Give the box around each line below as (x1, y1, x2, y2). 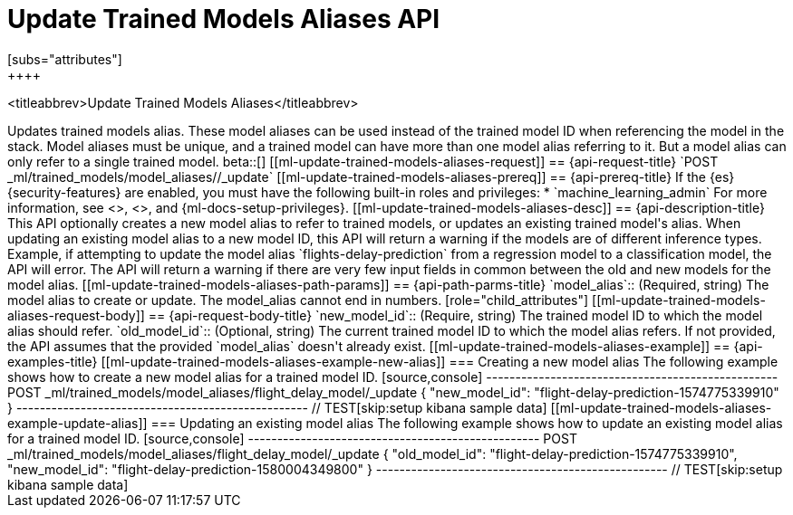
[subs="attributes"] (7, 51, 122, 67)
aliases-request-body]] (7, 307, 145, 323)
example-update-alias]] (7, 415, 148, 431)
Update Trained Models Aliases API (7, 4, 440, 34)
